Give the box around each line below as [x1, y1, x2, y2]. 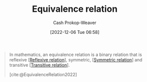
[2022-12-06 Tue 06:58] [50, 29, 100, 35]
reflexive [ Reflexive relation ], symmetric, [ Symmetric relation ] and [9, 56, 143, 62]
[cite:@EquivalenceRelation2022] [9, 71, 77, 77]
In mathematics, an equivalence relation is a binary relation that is [9, 52, 142, 57]
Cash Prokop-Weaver [53, 20, 97, 26]
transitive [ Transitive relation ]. [9, 62, 70, 68]
